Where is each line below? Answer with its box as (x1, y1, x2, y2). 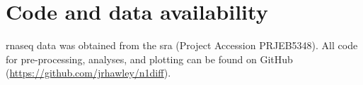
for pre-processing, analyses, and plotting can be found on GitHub (6, 51, 293, 66)
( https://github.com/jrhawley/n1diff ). (6, 65, 171, 80)
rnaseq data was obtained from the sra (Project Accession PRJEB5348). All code (6, 38, 358, 53)
